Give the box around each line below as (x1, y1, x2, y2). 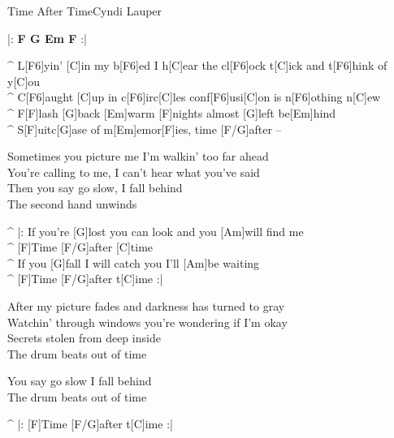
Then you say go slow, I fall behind (7, 179, 183, 196)
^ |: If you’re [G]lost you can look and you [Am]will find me (7, 222, 304, 239)
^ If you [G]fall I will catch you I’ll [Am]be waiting (7, 254, 260, 271)
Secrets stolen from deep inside (7, 329, 161, 346)
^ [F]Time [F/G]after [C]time (7, 238, 154, 255)
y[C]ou (7, 72, 41, 89)
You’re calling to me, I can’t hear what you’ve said (7, 163, 260, 180)
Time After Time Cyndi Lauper (7, 2, 162, 19)
